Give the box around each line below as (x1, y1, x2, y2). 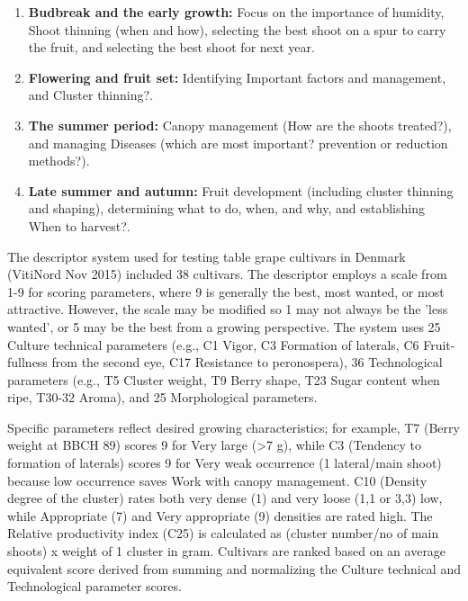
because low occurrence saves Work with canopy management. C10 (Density (7, 471, 427, 489)
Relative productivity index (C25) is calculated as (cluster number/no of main (7, 524, 439, 543)
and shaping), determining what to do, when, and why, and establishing (28, 199, 425, 218)
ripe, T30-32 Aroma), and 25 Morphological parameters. (7, 388, 318, 407)
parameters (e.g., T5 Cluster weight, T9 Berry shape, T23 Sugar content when (7, 370, 440, 389)
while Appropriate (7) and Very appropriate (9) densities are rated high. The (7, 506, 433, 525)
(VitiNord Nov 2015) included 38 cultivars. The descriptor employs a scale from (7, 265, 447, 283)
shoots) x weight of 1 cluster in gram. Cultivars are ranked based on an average (7, 542, 446, 561)
